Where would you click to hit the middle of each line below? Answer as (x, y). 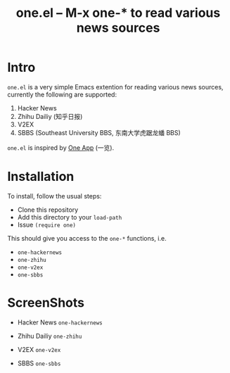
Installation (41, 177)
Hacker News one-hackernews (60, 322)
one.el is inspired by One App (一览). (61, 147)
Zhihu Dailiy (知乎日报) (50, 116)
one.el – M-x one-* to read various (118, 13)
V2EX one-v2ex (39, 349)
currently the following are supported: (62, 94)
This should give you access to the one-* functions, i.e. (87, 238)
